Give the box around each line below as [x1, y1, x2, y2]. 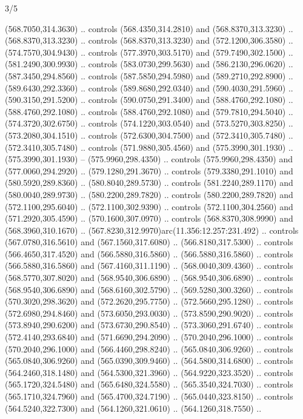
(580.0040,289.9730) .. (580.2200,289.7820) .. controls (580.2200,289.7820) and [5, 188, 293, 200]
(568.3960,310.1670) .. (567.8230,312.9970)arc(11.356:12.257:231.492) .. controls [5, 223, 299, 236]
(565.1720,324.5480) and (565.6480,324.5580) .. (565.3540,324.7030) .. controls [5, 378, 293, 391]
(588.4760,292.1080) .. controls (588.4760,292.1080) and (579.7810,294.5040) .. [5, 105, 293, 117]
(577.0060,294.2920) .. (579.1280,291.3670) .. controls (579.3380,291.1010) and [5, 164, 293, 177]
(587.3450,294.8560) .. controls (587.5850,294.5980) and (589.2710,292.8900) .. [5, 69, 293, 82]
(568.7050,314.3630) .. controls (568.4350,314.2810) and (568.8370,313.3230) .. [5, 22, 293, 35]
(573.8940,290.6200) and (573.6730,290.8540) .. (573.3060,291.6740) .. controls [5, 318, 293, 331]
